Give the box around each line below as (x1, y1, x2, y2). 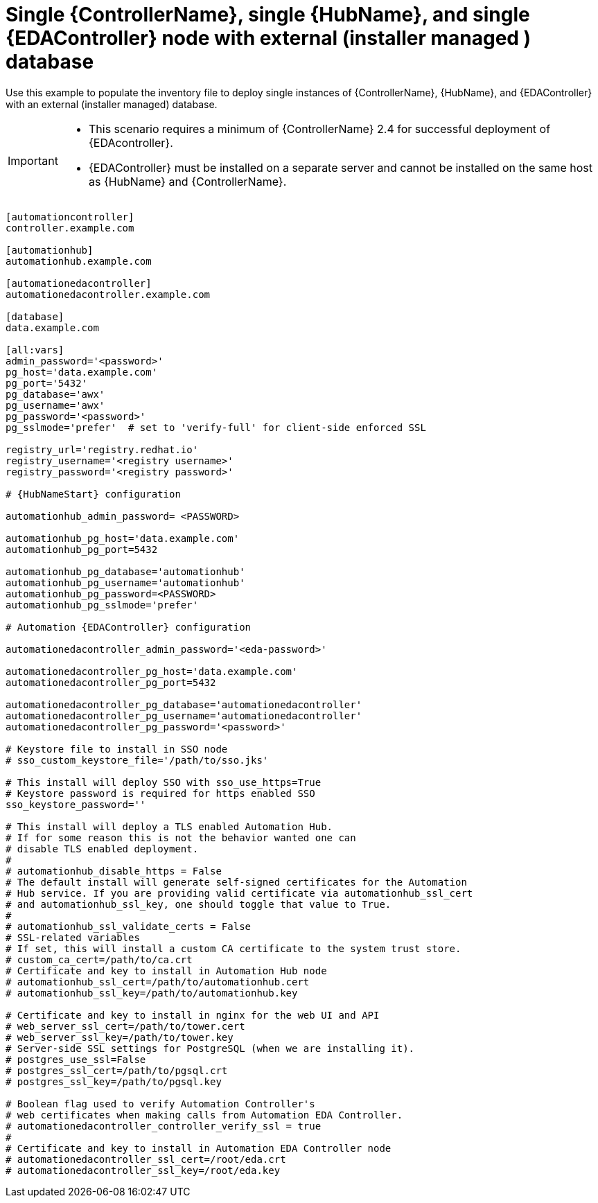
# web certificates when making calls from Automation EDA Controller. (6, 1109, 403, 1121)
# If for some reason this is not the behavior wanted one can (6, 832, 356, 843)
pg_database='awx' (6, 388, 105, 400)
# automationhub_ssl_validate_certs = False (6, 920, 252, 932)
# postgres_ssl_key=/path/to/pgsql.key (6, 1075, 222, 1087)
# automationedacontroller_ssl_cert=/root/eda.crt (6, 1153, 286, 1165)
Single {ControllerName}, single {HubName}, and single (6, 3, 530, 26)
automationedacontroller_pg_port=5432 (6, 676, 216, 688)
